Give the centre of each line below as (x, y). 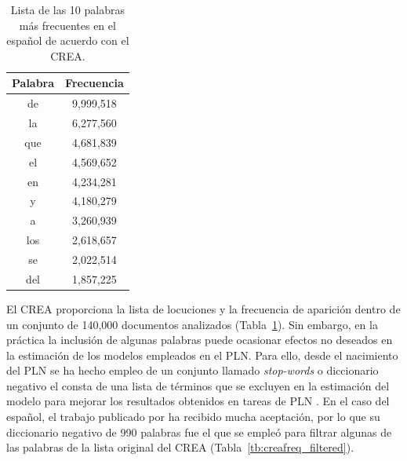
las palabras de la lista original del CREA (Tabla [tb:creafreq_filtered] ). (180, 447)
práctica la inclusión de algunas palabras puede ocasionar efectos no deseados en (200, 340)
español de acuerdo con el (68, 40)
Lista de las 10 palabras (67, 9)
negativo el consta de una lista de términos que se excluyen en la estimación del (198, 385)
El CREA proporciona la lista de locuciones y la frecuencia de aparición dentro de (203, 308)
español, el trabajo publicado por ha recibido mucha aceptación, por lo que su (193, 417)
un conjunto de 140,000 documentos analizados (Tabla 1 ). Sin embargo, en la (192, 324)
